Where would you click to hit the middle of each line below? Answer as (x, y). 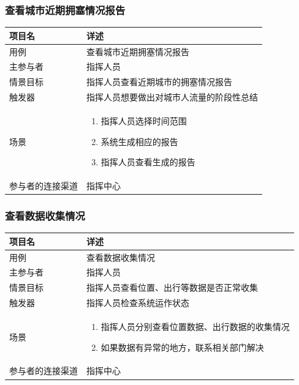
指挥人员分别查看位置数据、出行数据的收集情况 (195, 326)
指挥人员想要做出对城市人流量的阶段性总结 (172, 97)
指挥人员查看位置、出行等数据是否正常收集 (172, 287)
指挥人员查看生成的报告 (148, 162)
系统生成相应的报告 (139, 141)
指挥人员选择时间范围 (144, 120)
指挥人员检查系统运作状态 (138, 303)
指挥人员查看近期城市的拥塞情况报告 (159, 82)
